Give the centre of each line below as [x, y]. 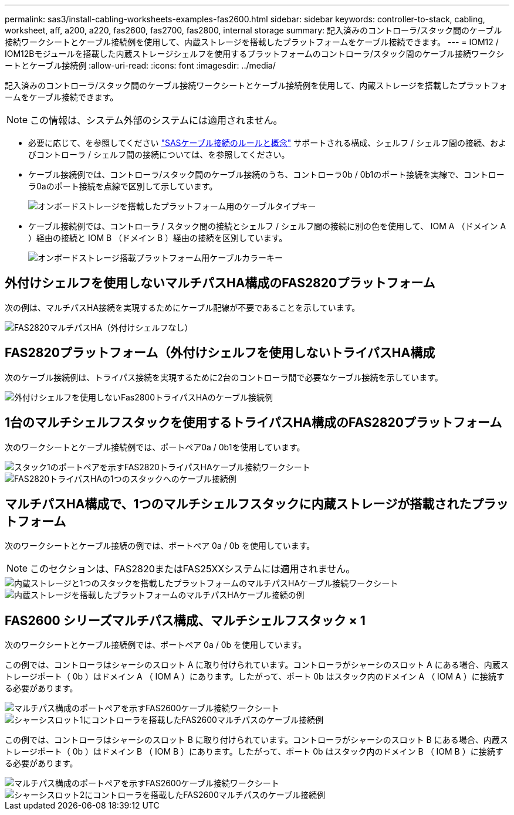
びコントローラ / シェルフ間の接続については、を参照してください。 [159, 154]
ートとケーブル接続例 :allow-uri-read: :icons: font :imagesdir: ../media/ [140, 65]
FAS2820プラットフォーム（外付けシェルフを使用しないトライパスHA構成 [220, 353]
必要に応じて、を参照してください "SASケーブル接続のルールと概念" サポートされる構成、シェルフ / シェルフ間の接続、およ [268, 143]
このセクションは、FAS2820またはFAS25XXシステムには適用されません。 [193, 569]
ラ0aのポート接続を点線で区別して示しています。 [123, 186]
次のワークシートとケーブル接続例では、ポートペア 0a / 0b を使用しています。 [156, 645]
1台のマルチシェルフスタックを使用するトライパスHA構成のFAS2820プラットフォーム [253, 423]
